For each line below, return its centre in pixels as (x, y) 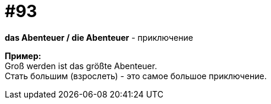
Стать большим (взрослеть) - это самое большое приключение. (136, 76)
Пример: (23, 56)
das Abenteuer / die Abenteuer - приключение (99, 37)
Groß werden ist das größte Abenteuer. (81, 66)
